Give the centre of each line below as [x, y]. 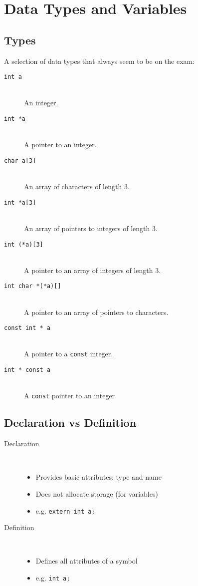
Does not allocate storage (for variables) [97, 494]
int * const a [27, 370]
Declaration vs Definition [70, 423]
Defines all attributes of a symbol [87, 561]
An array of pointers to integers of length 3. [91, 228]
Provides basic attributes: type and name [99, 477]
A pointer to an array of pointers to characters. [96, 312]
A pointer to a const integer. [69, 354]
